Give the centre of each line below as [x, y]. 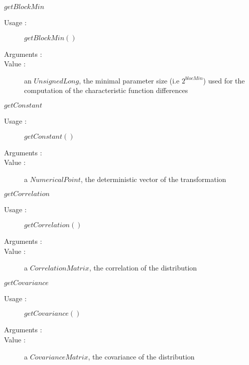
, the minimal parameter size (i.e [129, 80]
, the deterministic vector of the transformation [153, 179]
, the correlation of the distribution [143, 268]
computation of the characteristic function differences [106, 90]
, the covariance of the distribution [141, 356]
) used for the [224, 80]
